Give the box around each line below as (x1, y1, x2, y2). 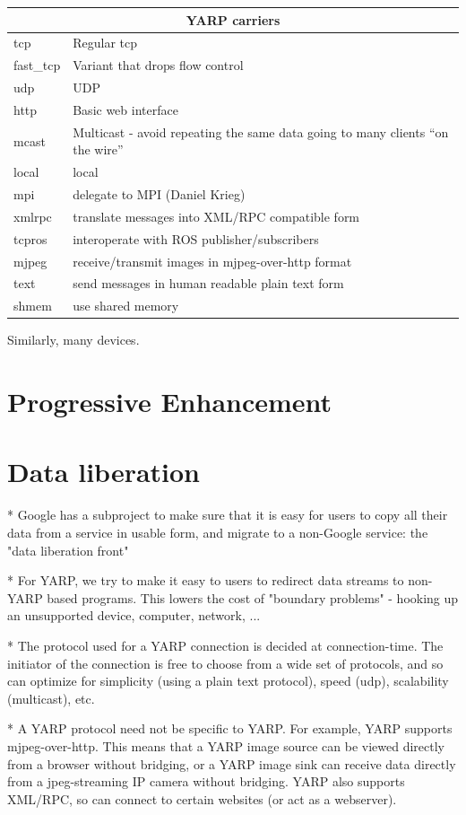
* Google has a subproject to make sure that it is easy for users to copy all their (7, 505, 448, 524)
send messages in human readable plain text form (73, 274, 344, 293)
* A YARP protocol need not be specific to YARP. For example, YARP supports (7, 719, 453, 738)
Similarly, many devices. (7, 330, 140, 349)
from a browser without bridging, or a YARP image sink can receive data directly (7, 754, 456, 773)
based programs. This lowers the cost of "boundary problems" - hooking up (47, 588, 459, 607)
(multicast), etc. (7, 688, 95, 707)
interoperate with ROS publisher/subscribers (73, 229, 319, 248)
